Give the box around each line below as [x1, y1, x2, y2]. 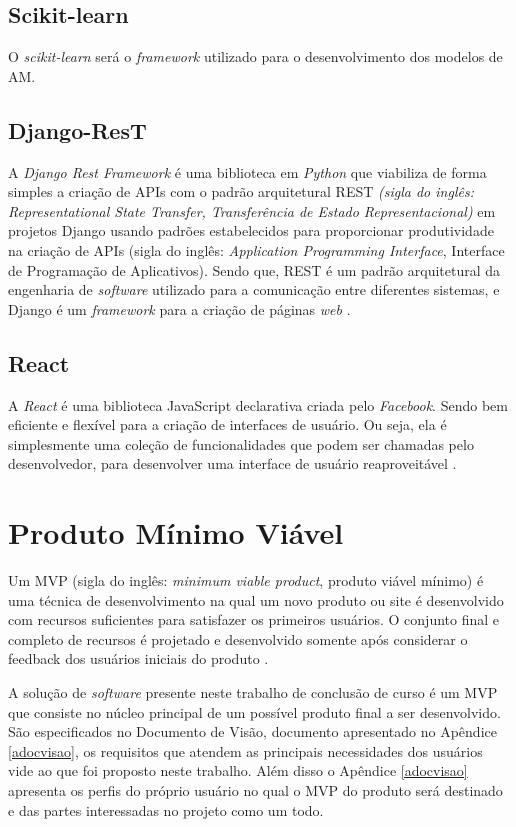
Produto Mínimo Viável [8, 512, 344, 553]
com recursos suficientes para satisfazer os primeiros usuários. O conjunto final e [8, 609, 500, 630]
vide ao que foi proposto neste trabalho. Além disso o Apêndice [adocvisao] [8, 760, 468, 781]
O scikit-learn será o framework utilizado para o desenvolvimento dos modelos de [8, 46, 503, 67]
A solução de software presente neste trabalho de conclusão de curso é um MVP [8, 682, 498, 703]
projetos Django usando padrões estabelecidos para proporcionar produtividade [8, 220, 494, 241]
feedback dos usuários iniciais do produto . [8, 648, 269, 669]
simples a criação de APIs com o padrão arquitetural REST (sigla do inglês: [8, 181, 474, 202]
